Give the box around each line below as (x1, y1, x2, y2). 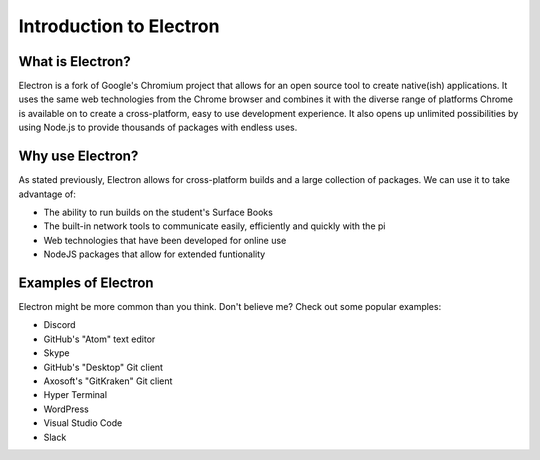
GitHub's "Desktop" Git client (43, 361, 164, 373)
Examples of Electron (18, 274, 154, 291)
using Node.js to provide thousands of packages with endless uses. (18, 121, 298, 134)
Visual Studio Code (43, 417, 123, 429)
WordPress (43, 403, 90, 415)
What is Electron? (18, 53, 131, 70)
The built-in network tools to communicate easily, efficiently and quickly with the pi (43, 220, 386, 232)
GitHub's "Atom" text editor (43, 333, 156, 345)
